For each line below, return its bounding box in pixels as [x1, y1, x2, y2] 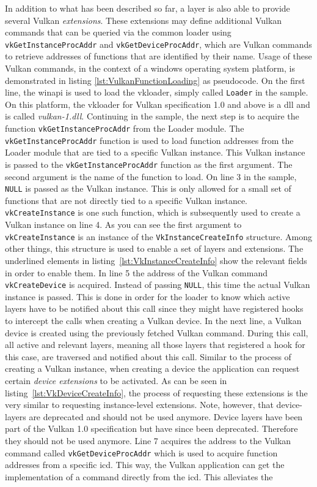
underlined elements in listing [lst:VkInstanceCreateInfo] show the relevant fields [5, 254, 307, 266]
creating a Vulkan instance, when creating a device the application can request [5, 362, 300, 375]
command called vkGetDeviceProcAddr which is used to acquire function [5, 446, 278, 459]
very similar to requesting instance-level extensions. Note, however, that [5, 398, 274, 411]
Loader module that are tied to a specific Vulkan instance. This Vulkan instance [5, 146, 305, 159]
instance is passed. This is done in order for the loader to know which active [5, 290, 290, 303]
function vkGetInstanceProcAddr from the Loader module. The [5, 122, 244, 135]
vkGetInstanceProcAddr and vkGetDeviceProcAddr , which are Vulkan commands [5, 37, 312, 50]
